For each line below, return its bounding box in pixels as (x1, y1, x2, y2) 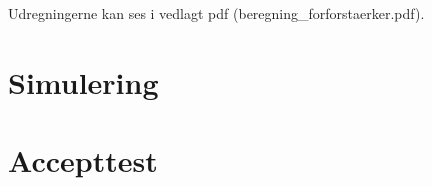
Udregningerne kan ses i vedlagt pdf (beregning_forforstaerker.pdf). (8, 3, 425, 23)
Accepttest (8, 140, 158, 181)
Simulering (8, 61, 159, 102)
